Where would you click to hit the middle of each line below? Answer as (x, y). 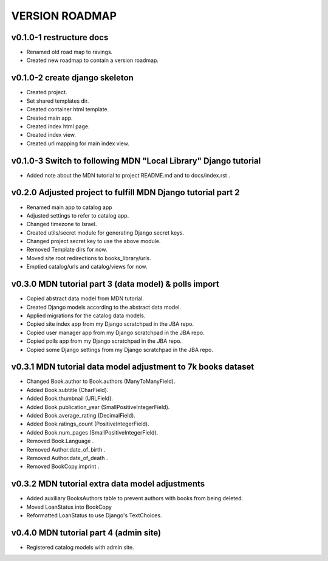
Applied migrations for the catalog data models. (86, 315)
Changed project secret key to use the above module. (94, 241)
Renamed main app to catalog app (69, 207)
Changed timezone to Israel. (62, 224)
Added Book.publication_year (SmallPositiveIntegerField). (98, 407)
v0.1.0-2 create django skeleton (72, 78)
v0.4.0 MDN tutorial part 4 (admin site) (86, 533)
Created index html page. (58, 126)
